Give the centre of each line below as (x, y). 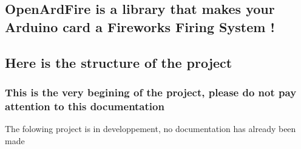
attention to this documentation (85, 106)
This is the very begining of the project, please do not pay (151, 92)
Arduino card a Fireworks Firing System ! (140, 26)
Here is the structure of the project (119, 62)
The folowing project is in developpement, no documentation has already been (150, 129)
